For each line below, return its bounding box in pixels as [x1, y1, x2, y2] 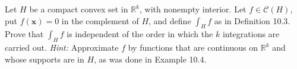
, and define [148, 14, 191, 27]
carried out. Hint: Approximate [5, 41, 119, 54]
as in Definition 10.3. [214, 14, 290, 27]
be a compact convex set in [29, 3, 128, 15]
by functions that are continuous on [128, 41, 258, 54]
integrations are [222, 28, 280, 40]
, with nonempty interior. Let [139, 3, 247, 15]
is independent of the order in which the [67, 28, 213, 40]
